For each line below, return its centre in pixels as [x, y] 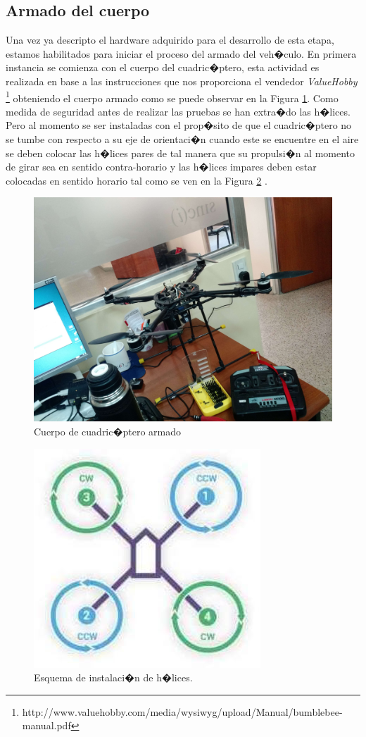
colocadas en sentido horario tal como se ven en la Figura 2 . [137, 180]
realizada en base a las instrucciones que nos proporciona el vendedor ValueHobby [182, 81]
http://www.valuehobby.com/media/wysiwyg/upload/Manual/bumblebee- [182, 711]
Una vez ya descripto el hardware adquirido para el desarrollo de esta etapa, [170, 40]
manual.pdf [46, 725]
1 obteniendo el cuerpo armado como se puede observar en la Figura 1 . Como [172, 97]
